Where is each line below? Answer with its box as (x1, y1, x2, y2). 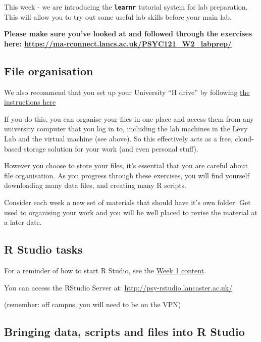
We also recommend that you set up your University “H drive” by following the (4, 86, 250, 97)
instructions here (4, 96, 56, 107)
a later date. (4, 217, 42, 227)
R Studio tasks (4, 241, 83, 257)
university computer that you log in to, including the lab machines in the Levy (4, 123, 248, 134)
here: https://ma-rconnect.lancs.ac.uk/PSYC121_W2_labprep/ (4, 38, 232, 48)
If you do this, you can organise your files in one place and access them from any (4, 113, 254, 124)
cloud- (235, 133, 254, 144)
